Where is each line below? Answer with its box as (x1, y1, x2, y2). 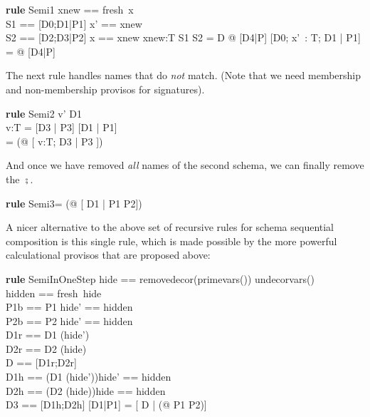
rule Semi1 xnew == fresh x (6, 2, 134, 16)
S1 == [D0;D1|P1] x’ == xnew (6, 16, 142, 31)
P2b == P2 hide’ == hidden (6, 313, 133, 328)
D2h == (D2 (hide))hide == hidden (6, 383, 166, 398)
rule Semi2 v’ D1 (6, 105, 82, 120)
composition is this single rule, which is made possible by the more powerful (6, 233, 337, 248)
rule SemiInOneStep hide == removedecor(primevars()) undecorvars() (6, 271, 314, 286)
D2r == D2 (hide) (6, 341, 87, 356)
